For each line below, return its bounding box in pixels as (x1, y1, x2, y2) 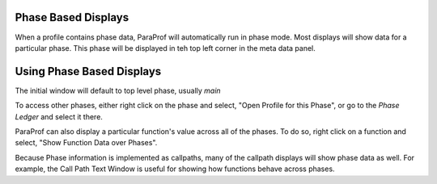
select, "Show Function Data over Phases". (15, 138, 158, 148)
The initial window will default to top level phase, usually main (15, 86, 222, 95)
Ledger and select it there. (15, 111, 103, 121)
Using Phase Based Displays (15, 65, 162, 78)
